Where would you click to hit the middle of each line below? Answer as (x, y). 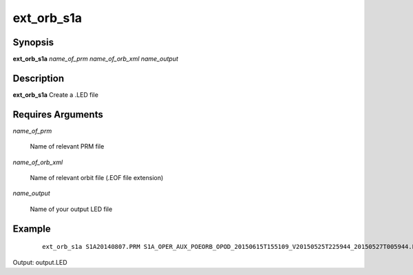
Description (39, 78)
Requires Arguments (58, 114)
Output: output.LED (40, 262)
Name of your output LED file (71, 209)
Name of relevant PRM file (67, 146)
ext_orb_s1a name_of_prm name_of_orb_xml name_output (96, 59)
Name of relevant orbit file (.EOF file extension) (97, 178)
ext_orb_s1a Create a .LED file (56, 95)
